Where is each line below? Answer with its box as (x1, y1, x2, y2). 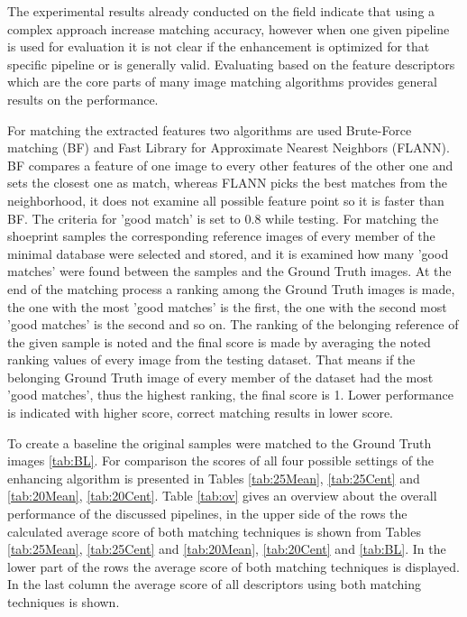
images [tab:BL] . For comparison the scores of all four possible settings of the (7, 451, 435, 470)
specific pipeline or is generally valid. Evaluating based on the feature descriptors (7, 54, 455, 73)
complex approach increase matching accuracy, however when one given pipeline (7, 19, 450, 38)
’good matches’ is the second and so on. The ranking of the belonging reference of (7, 315, 459, 334)
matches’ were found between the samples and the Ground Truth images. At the (7, 262, 452, 281)
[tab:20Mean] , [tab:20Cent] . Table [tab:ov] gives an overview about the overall (7, 486, 437, 505)
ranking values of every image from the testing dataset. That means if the (7, 350, 416, 369)
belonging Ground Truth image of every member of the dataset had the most (7, 367, 434, 386)
